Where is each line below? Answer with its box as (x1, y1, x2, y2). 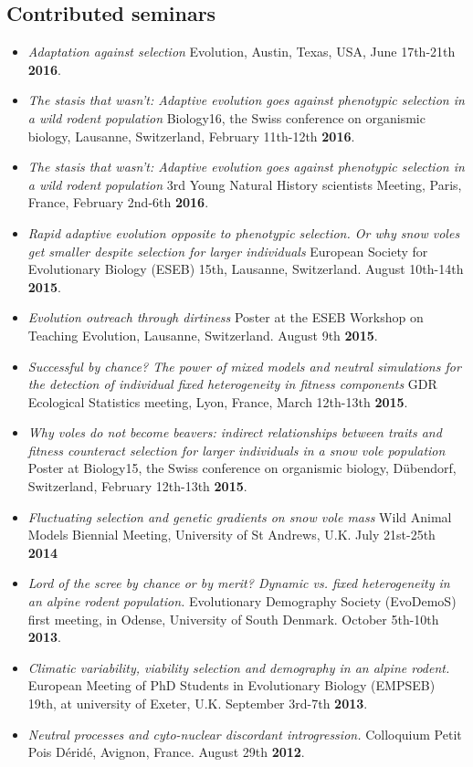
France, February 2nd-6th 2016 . (27, 193, 209, 212)
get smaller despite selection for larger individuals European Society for (27, 241, 428, 260)
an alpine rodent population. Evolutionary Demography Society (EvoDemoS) (27, 592, 457, 611)
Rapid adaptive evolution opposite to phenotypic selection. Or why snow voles (27, 223, 460, 242)
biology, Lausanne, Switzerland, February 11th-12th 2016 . (27, 126, 355, 145)
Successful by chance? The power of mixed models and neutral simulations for (27, 356, 461, 375)
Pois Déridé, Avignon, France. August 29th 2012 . (27, 742, 305, 762)
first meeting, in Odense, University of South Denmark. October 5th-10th (27, 609, 439, 628)
